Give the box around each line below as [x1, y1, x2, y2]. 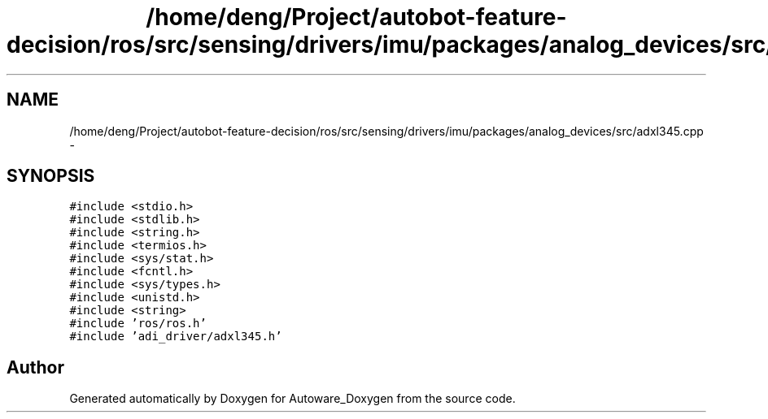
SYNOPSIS [7, 166, 95, 187]
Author [7, 356, 64, 378]
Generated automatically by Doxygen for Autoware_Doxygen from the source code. [69, 391, 516, 406]
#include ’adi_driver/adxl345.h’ [69, 330, 282, 343]
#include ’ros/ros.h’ [69, 317, 207, 330]
